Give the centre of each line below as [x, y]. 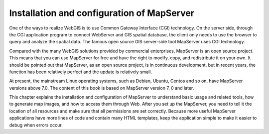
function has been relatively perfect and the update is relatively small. [80, 72]
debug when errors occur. [36, 125]
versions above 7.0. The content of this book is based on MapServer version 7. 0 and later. [102, 88]
